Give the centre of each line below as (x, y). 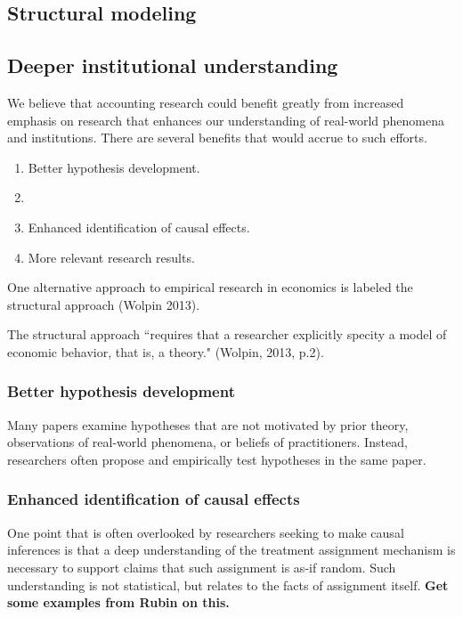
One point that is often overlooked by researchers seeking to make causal (206, 532)
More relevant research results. (111, 257)
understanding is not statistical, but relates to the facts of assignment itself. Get (228, 585)
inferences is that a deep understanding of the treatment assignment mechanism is (231, 550)
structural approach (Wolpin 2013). (104, 304)
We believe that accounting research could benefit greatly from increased (206, 102)
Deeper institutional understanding (173, 65)
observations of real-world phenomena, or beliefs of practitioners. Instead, (207, 442)
